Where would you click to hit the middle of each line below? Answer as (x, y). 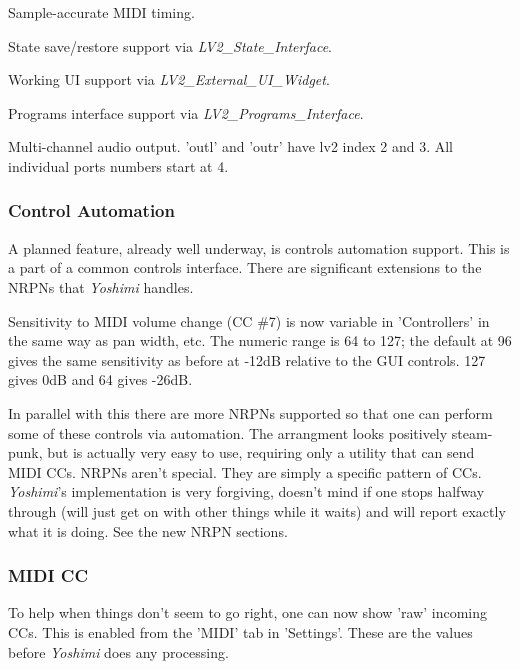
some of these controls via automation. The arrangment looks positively (228, 432)
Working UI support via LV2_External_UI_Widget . (169, 79)
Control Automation (91, 210)
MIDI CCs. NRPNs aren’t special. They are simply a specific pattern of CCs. (245, 471)
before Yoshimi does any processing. (118, 651)
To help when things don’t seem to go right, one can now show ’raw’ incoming (248, 612)
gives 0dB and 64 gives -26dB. (100, 379)
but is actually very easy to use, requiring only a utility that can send (261, 452)
